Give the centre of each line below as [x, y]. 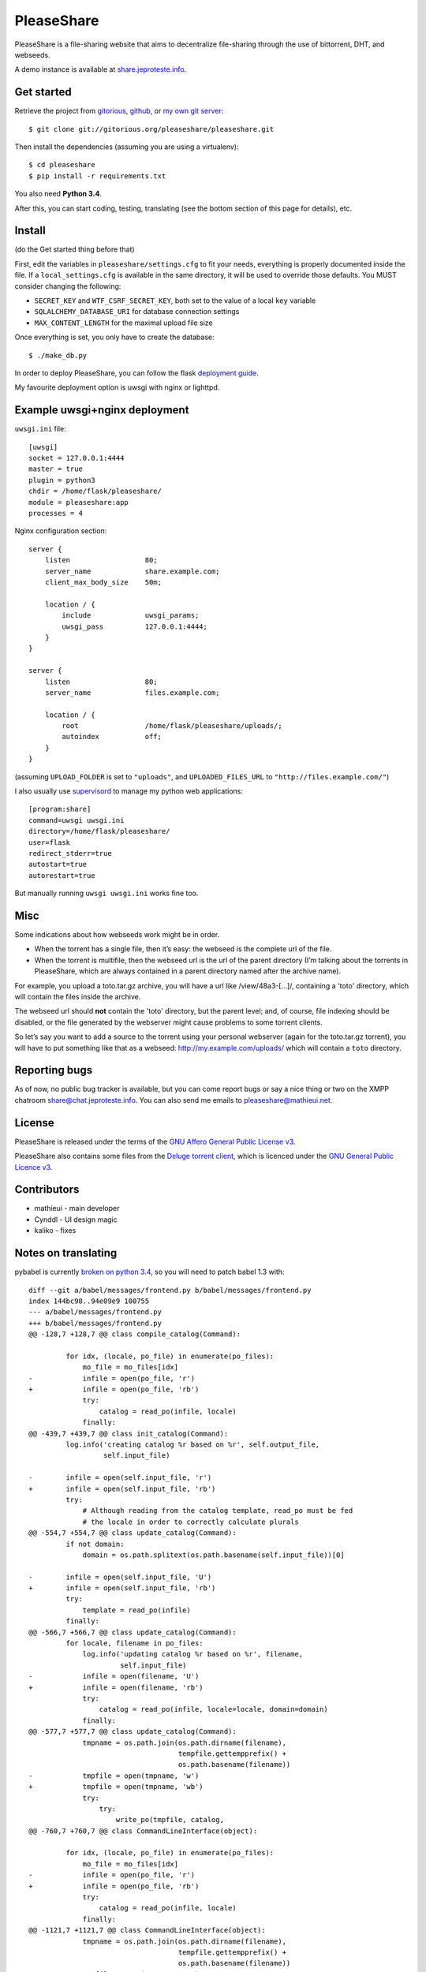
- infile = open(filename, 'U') [114, 1677]
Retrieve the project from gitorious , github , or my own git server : [119, 111]
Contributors [47, 1190]
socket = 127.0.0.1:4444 [77, 458]
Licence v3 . [34, 1167]
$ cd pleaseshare [62, 165]
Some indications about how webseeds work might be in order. [117, 935]
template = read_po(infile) [136, 1610]
